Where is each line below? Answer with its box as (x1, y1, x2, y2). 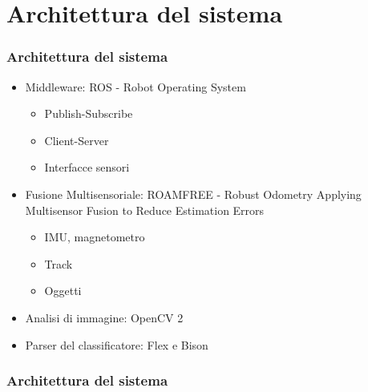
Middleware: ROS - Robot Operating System (25, 78, 246, 95)
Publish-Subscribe (44, 105, 133, 122)
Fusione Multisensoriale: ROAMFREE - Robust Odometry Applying (25, 185, 362, 202)
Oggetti (44, 282, 82, 299)
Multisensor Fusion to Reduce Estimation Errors (25, 201, 265, 218)
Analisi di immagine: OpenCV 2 (25, 309, 184, 325)
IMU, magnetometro (44, 228, 145, 245)
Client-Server (44, 131, 109, 148)
